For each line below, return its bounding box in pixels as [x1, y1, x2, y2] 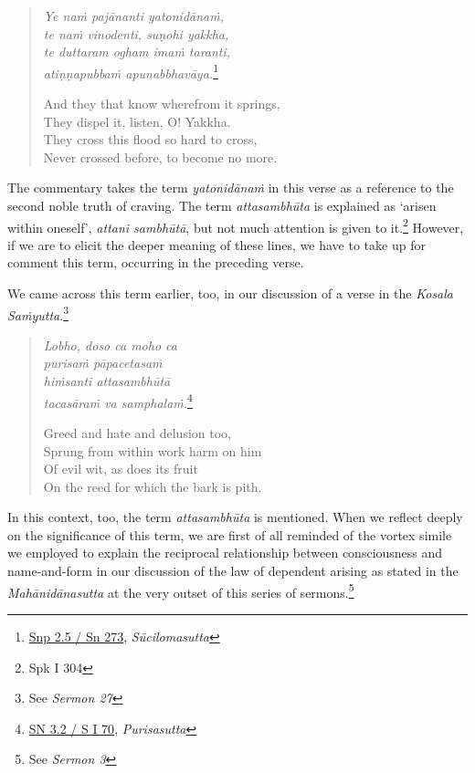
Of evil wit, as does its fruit [43, 459, 198, 478]
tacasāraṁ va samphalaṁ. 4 [43, 390, 193, 412]
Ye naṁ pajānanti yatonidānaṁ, [43, 6, 224, 25]
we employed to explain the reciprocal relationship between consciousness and [7, 543, 443, 562]
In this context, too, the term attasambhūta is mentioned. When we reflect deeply [7, 507, 463, 527]
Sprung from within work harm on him [43, 441, 262, 460]
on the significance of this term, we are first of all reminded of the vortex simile [7, 525, 452, 544]
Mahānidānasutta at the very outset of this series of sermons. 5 [7, 580, 354, 601]
